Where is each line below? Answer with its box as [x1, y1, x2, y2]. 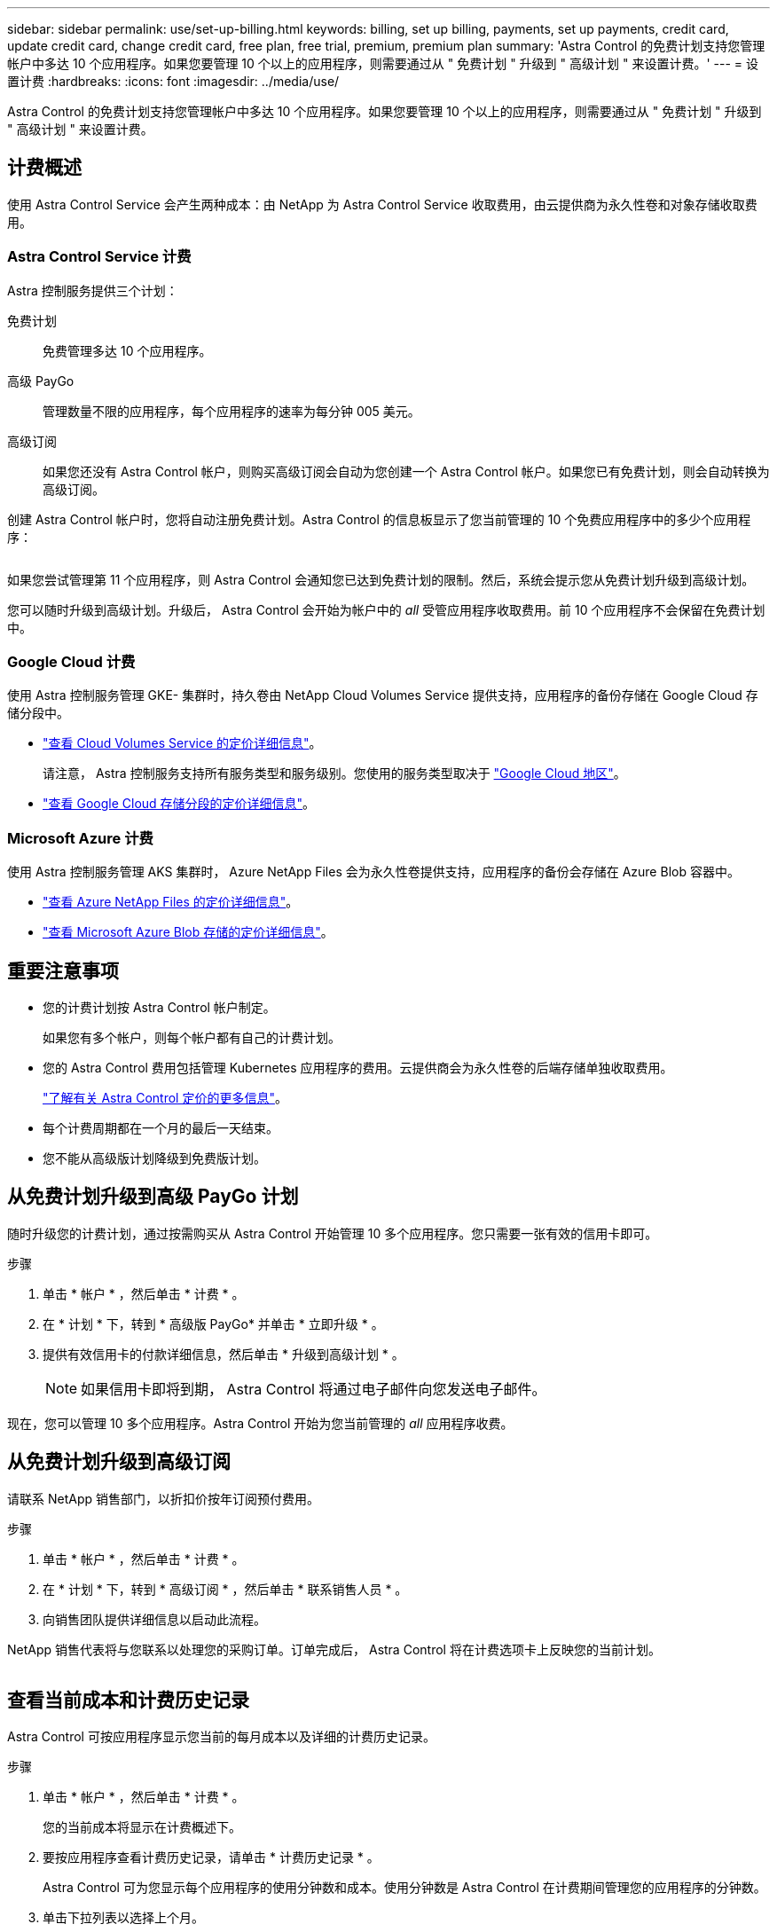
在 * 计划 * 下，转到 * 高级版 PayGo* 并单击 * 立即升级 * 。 [43, 1315, 384, 1331]
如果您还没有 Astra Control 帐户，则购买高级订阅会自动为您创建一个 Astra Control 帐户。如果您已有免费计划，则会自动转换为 [43, 463, 770, 479]
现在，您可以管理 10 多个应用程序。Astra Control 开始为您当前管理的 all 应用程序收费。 [7, 1415, 514, 1431]
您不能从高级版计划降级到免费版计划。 [43, 1150, 266, 1166]
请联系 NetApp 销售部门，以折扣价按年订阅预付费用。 [7, 1490, 319, 1506]
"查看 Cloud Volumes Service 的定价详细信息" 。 [43, 735, 322, 751]
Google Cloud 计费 [7, 652, 136, 671]
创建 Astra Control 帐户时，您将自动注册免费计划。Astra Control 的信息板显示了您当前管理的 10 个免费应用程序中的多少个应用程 [7, 511, 751, 527]
